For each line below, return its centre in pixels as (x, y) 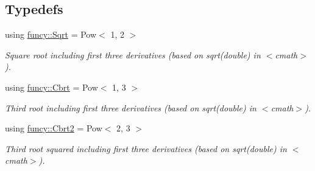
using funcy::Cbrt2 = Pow (54, 128)
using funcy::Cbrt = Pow (51, 87)
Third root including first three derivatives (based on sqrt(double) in (131, 107)
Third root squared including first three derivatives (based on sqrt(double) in (146, 148)
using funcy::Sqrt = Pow (51, 34)
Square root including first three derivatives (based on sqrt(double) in (133, 54)
